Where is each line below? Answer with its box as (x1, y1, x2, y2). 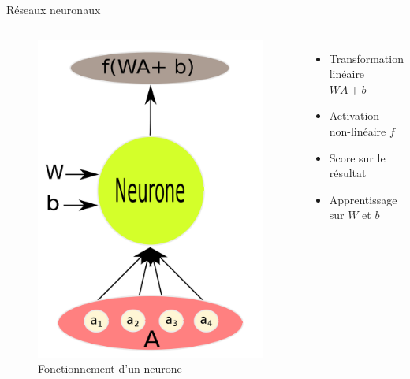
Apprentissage (329, 191, 397, 207)
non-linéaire (329, 122, 386, 139)
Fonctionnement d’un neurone (38, 360, 182, 377)
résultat (329, 165, 367, 181)
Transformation (329, 50, 404, 66)
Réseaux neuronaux (6, 2, 101, 17)
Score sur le (329, 149, 386, 165)
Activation (329, 107, 380, 124)
